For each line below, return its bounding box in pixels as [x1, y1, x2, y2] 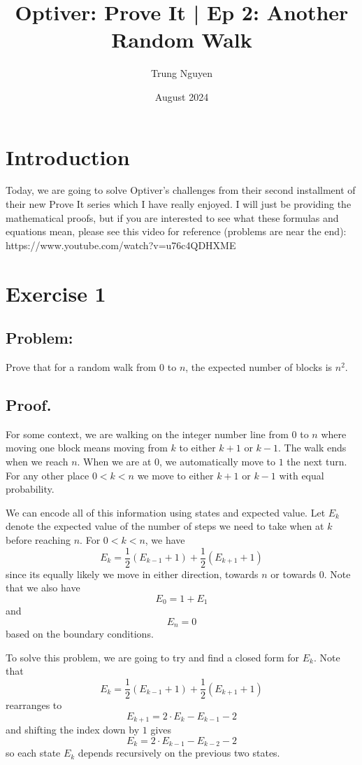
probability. [6, 482, 55, 496]
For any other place [6, 468, 89, 482]
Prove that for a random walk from [6, 359, 157, 374]
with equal [279, 468, 324, 482]
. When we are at [77, 454, 152, 468]
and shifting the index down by [6, 722, 140, 737]
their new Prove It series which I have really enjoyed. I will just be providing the [6, 197, 352, 211]
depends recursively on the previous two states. [78, 745, 280, 760]
